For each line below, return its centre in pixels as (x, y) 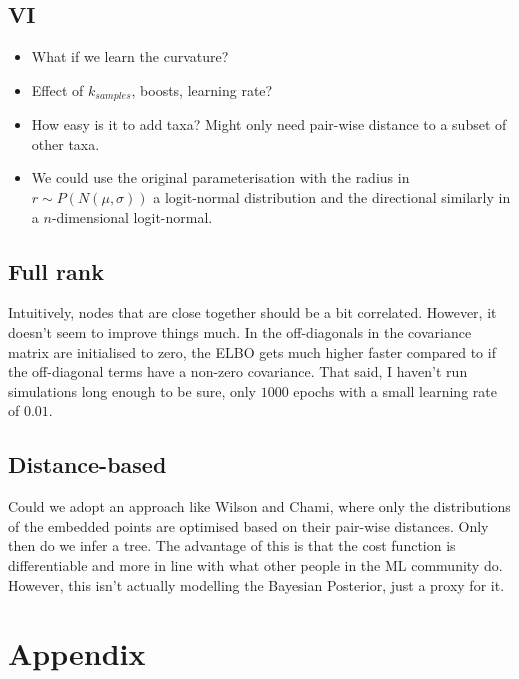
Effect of (57, 89)
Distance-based (87, 464)
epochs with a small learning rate (395, 390)
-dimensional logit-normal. (132, 216)
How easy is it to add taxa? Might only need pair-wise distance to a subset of (269, 124)
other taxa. (65, 143)
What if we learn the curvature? (130, 56)
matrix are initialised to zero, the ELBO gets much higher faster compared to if (252, 351)
